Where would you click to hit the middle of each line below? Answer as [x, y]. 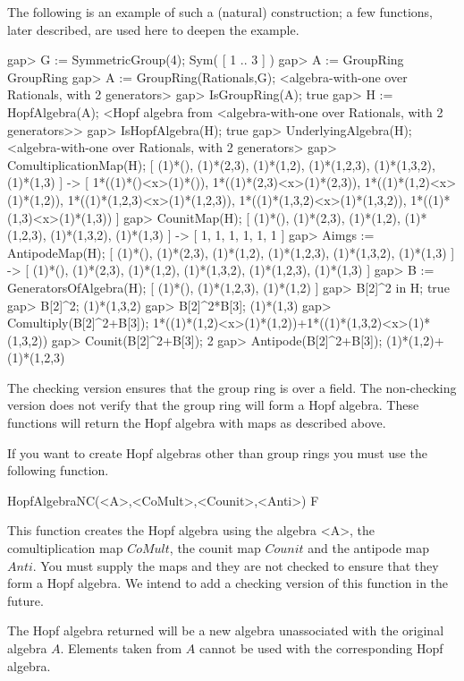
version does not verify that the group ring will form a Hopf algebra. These [213, 405]
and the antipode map [368, 548]
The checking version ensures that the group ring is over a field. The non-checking [232, 387]
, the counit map [215, 548]
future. [25, 600]
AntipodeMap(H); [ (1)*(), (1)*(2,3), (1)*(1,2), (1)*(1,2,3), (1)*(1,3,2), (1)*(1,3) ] [231, 252]
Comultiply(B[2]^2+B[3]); [78, 323]
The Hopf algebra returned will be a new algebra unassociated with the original [226, 630]
